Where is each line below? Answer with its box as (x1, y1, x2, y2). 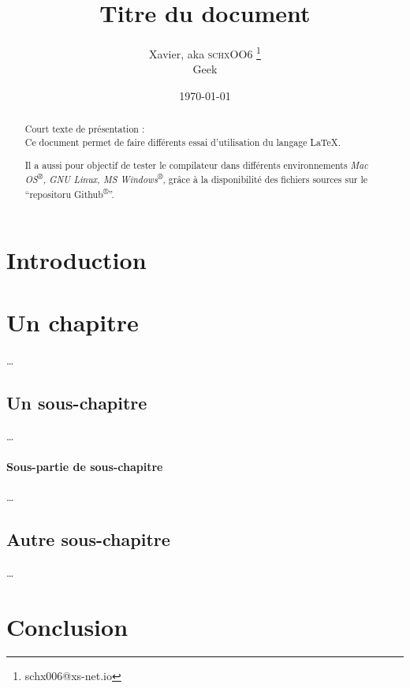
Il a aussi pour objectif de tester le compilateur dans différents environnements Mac (24, 158, 368, 171)
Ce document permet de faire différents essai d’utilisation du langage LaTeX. (24, 136, 341, 149)
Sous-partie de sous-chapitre (6, 458, 163, 474)
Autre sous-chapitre (6, 526, 170, 551)
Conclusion (6, 610, 129, 642)
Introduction (6, 244, 147, 276)
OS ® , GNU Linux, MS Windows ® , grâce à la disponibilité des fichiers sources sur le (24, 170, 368, 186)
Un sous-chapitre (6, 390, 147, 414)
